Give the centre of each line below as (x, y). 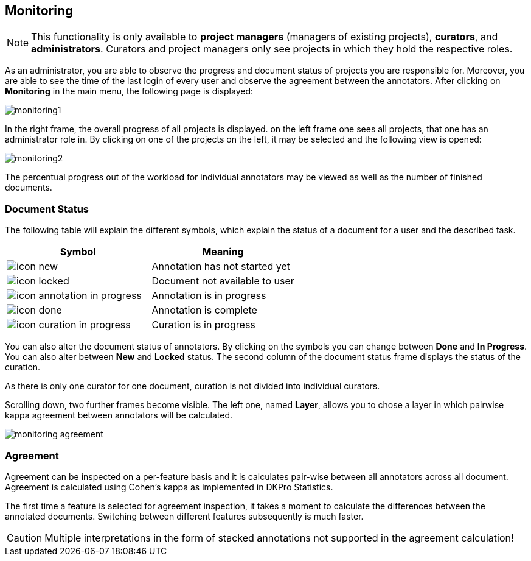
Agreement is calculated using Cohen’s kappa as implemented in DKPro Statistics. (169, 487)
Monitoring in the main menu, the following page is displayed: (129, 91)
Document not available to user (223, 281)
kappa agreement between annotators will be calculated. (119, 415)
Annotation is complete (204, 310)
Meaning (223, 252)
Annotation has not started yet (221, 266)
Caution (25, 538)
